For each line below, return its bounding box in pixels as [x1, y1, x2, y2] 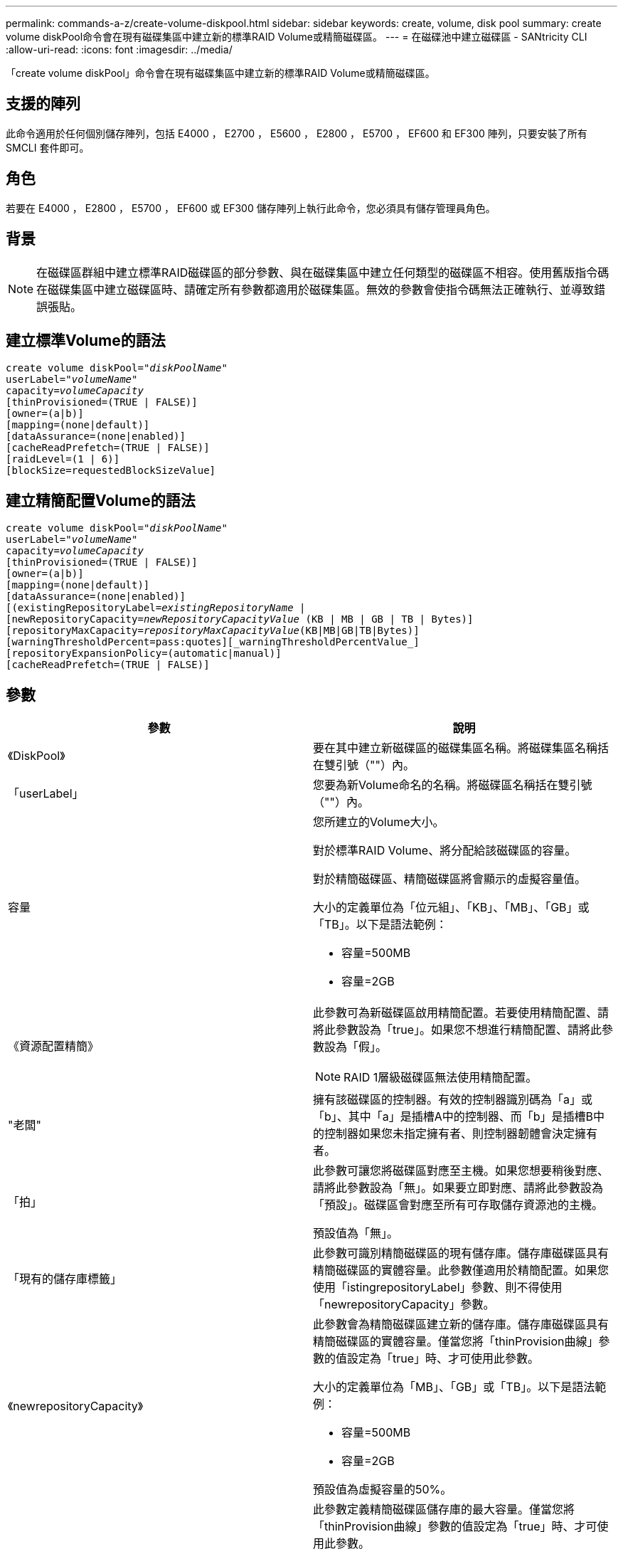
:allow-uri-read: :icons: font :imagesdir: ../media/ [6, 43, 233, 55]
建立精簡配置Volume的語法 [6, 491, 196, 509]
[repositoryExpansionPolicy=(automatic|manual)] [6, 647, 282, 660]
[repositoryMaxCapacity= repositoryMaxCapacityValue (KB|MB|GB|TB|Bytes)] [6, 625, 420, 637]
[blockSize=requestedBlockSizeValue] [6, 465, 216, 477]
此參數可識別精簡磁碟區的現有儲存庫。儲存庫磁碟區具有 [313, 1246, 609, 1261]
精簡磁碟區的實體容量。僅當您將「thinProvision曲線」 [313, 1334, 599, 1349]
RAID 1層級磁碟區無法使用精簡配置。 [344, 1070, 538, 1085]
